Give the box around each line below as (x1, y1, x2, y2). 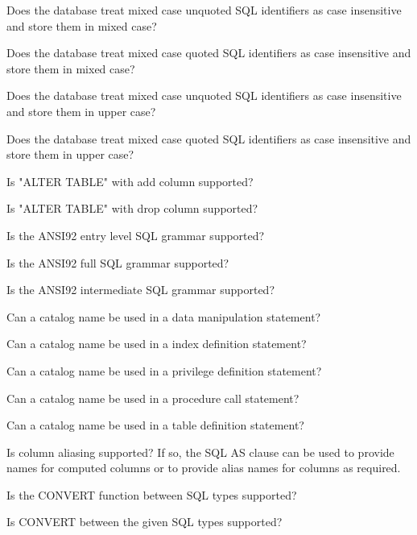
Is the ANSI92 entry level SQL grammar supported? (6, 226, 265, 243)
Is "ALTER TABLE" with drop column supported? (6, 200, 258, 217)
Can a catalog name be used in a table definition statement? (6, 417, 304, 433)
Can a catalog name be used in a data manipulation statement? (6, 308, 321, 325)
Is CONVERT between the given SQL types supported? (6, 513, 283, 530)
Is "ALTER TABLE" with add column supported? (6, 172, 254, 189)
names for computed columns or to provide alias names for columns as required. (6, 459, 401, 476)
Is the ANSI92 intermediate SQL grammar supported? (6, 281, 275, 298)
